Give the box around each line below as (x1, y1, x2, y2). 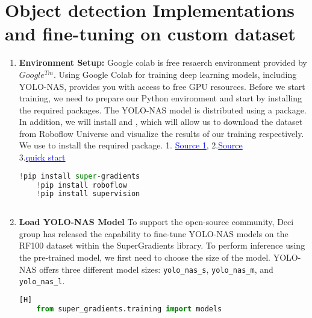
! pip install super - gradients (19, 171, 140, 180)
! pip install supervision (36, 189, 140, 199)
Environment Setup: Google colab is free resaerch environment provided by (19, 56, 307, 69)
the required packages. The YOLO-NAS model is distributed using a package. (19, 103, 307, 116)
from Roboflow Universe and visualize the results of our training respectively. (19, 127, 304, 139)
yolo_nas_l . (19, 275, 65, 287)
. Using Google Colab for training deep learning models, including (53, 68, 297, 80)
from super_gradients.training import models (36, 304, 222, 313)
